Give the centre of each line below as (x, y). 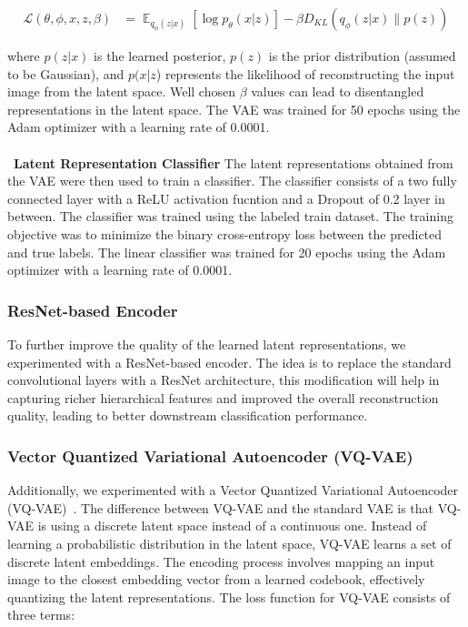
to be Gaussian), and (66, 73)
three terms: (41, 615)
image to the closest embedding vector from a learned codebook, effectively (216, 579)
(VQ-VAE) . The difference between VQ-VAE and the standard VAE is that (221, 507)
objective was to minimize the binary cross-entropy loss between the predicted (225, 234)
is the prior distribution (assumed (362, 56)
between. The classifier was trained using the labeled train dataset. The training (230, 216)
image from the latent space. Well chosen (121, 91)
